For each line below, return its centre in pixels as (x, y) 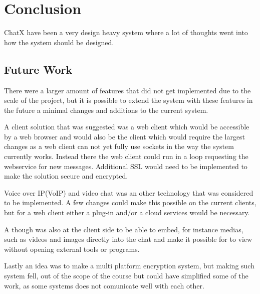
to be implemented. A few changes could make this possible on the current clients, (130, 202)
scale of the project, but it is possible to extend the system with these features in (128, 100)
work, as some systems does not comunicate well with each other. (104, 285)
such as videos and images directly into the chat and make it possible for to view (128, 239)
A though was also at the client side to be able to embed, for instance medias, (124, 229)
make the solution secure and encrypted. (66, 176)
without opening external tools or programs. (72, 249)
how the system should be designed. (59, 42)
